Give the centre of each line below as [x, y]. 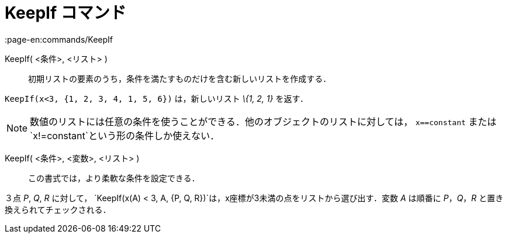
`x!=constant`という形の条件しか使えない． [125, 135]
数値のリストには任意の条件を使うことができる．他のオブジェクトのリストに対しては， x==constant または [263, 121]
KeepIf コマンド [65, 13]
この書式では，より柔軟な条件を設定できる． [114, 178]
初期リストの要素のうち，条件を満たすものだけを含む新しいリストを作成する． [180, 78]
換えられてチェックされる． [58, 209]
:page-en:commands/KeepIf [59, 39]
